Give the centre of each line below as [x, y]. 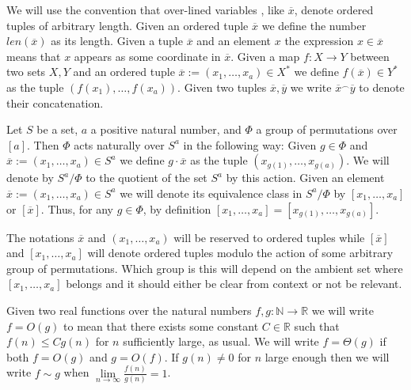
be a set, [57, 129]
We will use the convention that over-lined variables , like [145, 9]
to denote [382, 87]
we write [311, 87]
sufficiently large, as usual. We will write [221, 341]
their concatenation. [55, 102]
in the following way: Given [250, 144]
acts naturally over [119, 144]
